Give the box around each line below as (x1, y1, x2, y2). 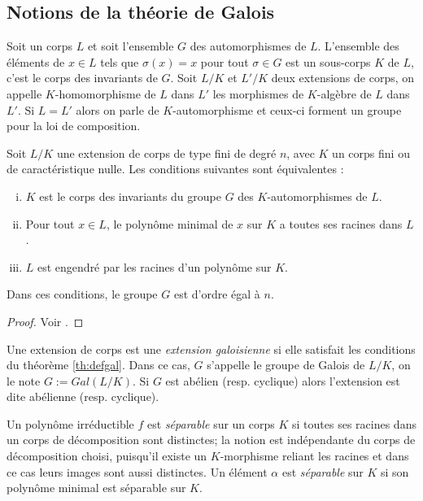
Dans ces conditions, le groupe (7, 285, 158, 303)
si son (381, 463, 409, 480)
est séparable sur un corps (147, 415, 275, 432)
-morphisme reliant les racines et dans (220, 447, 409, 464)
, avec (286, 144, 315, 161)
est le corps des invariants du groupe (39, 187, 221, 204)
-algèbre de (316, 85, 372, 102)
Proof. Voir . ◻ (7, 312, 84, 329)
